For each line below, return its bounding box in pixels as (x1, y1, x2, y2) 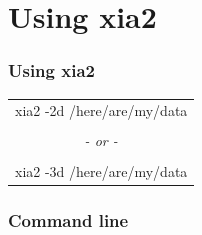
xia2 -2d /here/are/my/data (15, 100, 188, 121)
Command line (8, 207, 129, 232)
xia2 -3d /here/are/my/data (15, 160, 188, 181)
